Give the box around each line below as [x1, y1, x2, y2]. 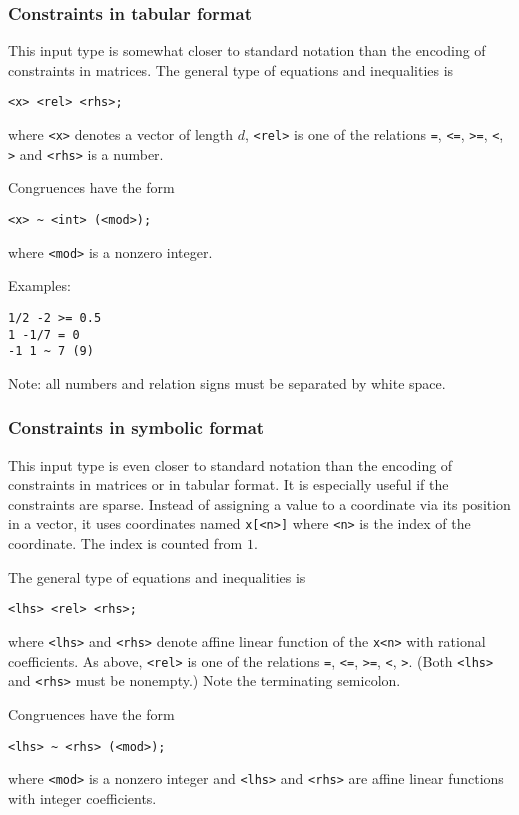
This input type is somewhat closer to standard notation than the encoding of [8, 40, 486, 61]
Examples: [8, 275, 71, 296]
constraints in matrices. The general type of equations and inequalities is [8, 59, 454, 80]
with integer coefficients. [8, 787, 157, 808]
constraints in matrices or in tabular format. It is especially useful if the [8, 474, 449, 495]
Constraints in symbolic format [8, 415, 265, 440]
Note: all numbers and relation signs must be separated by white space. [8, 372, 446, 393]
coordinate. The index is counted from [8, 533, 243, 554]
